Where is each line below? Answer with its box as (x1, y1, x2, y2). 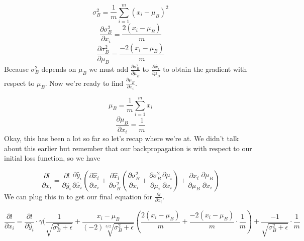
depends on (41, 64, 76, 74)
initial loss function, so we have (4, 153, 100, 163)
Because (4, 64, 29, 74)
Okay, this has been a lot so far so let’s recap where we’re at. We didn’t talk (4, 133, 239, 144)
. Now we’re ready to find (45, 77, 124, 88)
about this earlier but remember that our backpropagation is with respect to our (4, 143, 252, 153)
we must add (89, 64, 129, 74)
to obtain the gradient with (163, 64, 247, 74)
